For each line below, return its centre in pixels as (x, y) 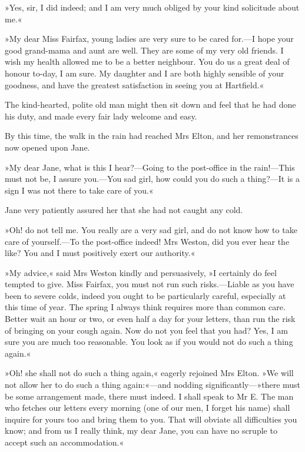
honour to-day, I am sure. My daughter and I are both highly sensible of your (145, 73)
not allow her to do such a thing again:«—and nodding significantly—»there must (153, 385)
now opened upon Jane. (47, 147)
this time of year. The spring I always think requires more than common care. (145, 307)
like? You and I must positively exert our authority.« (100, 253)
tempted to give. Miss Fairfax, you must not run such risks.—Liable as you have (150, 284)
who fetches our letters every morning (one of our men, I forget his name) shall (147, 408)
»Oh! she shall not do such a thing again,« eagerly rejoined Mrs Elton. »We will (149, 373)
